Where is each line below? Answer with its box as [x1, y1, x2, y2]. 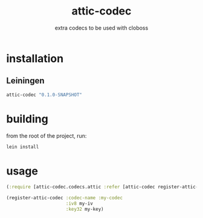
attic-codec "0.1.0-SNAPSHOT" [6, 92, 83, 98]
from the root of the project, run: [6, 132, 87, 139]
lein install [6, 144, 39, 150]
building [6, 112, 48, 126]
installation [6, 51, 64, 65]
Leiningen [6, 75, 45, 86]
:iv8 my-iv [65, 200, 94, 207]
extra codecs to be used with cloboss [54, 24, 149, 31]
